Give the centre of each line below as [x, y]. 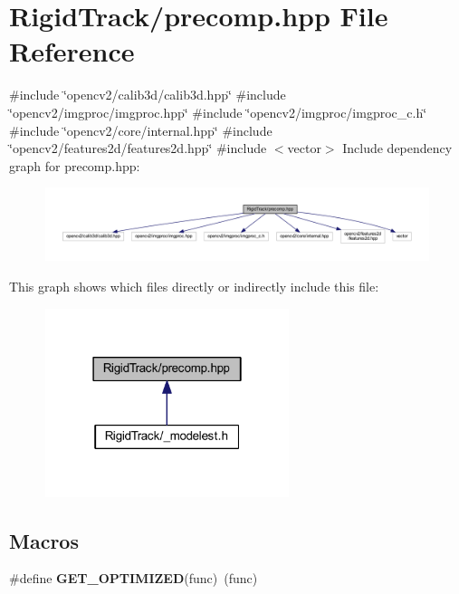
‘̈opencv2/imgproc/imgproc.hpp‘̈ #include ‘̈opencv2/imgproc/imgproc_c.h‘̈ [218, 112]
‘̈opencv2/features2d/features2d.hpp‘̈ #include [138, 148]
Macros [44, 540]
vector [304, 148]
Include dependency [397, 148]
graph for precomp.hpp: [75, 165]
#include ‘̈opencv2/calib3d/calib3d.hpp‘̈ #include [148, 95]
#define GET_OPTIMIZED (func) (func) [134, 578]
